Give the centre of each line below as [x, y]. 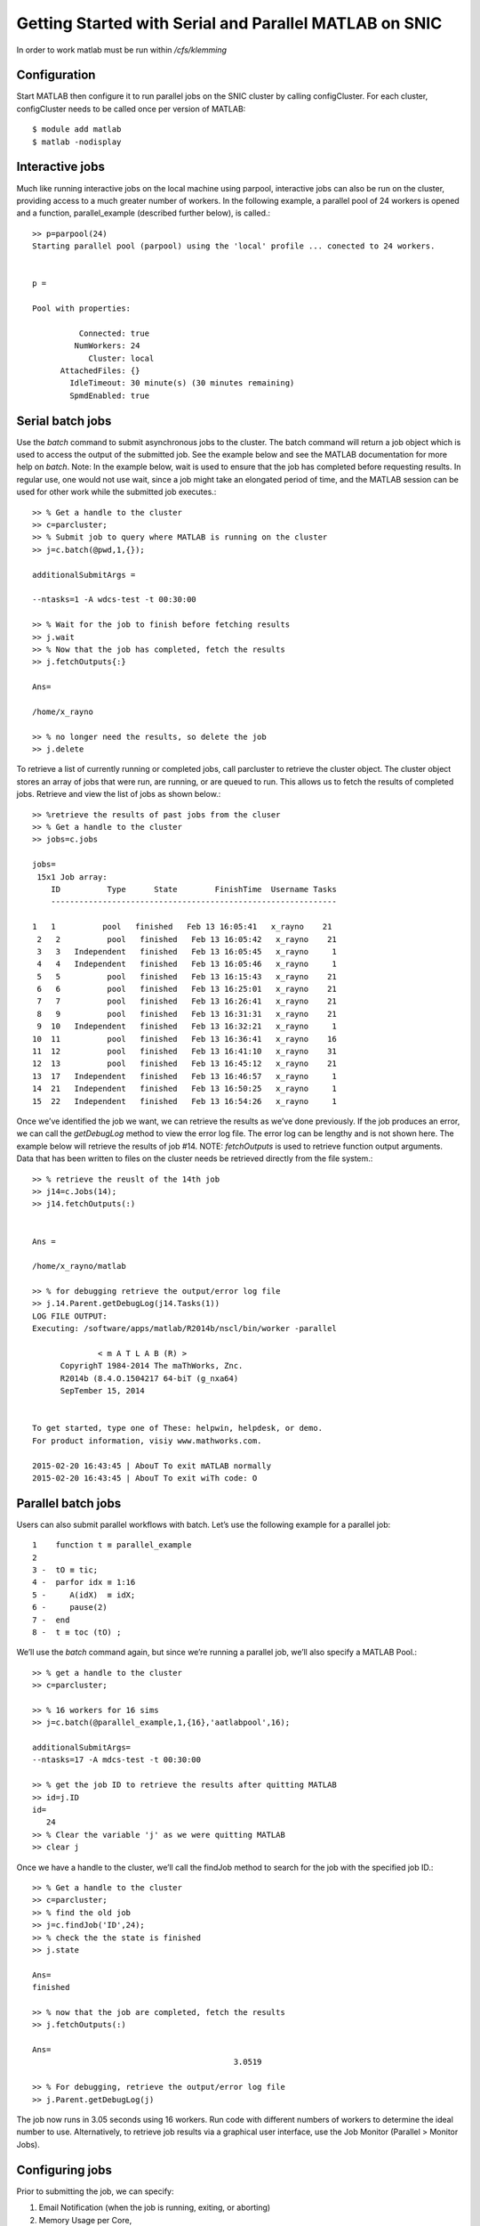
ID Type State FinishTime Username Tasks [193, 889]
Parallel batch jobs [69, 1503]
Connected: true [114, 333]
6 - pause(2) [70, 1608]
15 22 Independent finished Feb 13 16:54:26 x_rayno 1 [184, 1101]
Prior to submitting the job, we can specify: [95, 2191]
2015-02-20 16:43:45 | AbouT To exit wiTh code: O [145, 1478]
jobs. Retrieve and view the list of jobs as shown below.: [119, 794]
